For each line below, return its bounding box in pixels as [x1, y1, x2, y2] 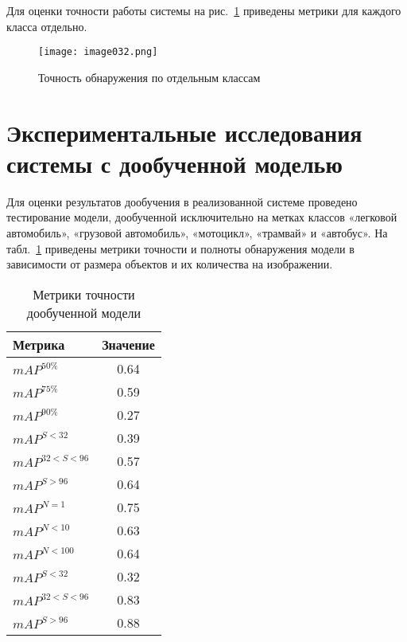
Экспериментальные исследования [6, 115, 362, 148]
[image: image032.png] [38, 46, 158, 58]
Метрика [13, 335, 65, 354]
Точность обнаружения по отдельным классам [38, 69, 261, 85]
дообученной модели [26, 303, 141, 322]
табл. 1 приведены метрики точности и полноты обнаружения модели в [6, 240, 355, 256]
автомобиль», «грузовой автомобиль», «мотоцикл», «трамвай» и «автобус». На [6, 224, 388, 241]
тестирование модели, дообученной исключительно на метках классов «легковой [6, 209, 397, 225]
